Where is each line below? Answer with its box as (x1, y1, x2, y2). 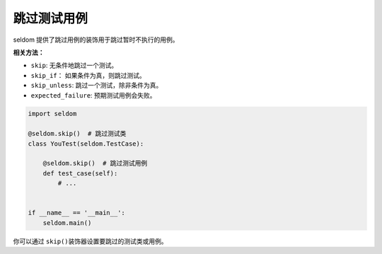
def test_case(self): (42, 169, 118, 177)
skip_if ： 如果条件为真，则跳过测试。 (30, 71, 146, 79)
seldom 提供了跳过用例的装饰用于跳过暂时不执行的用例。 (13, 35, 180, 44)
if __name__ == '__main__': (28, 209, 125, 217)
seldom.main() (42, 219, 92, 226)
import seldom (28, 110, 77, 118)
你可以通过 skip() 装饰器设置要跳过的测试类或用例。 (13, 237, 168, 246)
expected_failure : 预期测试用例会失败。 (30, 91, 156, 99)
